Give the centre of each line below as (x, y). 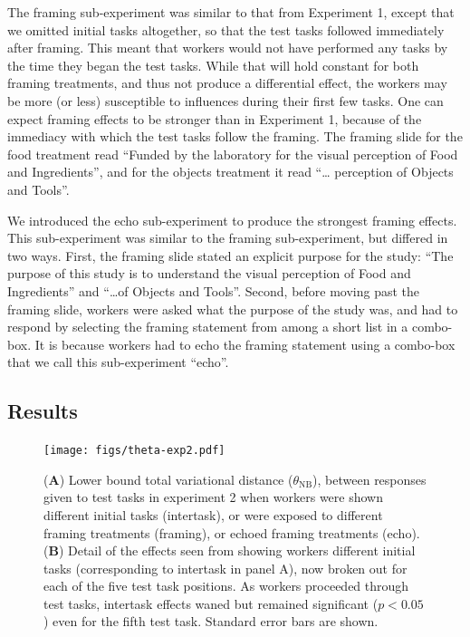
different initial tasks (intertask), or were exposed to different (213, 514)
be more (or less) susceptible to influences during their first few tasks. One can (225, 100)
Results (43, 411)
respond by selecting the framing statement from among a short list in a (208, 327)
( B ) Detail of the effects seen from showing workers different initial (230, 550)
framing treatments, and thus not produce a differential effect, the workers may (227, 83)
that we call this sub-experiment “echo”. (118, 362)
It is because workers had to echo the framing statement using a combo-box (245, 344)
